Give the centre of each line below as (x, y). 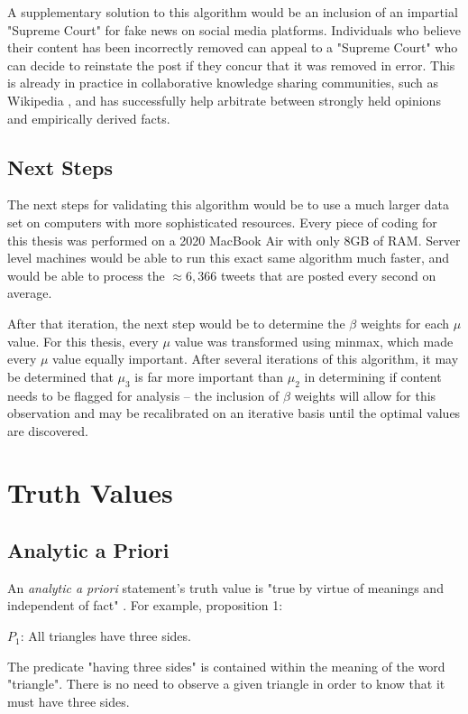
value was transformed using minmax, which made (314, 341)
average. (30, 293)
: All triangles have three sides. (106, 636)
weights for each (405, 323)
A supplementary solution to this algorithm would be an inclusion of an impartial (233, 12)
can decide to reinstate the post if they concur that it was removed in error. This (231, 65)
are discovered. (48, 430)
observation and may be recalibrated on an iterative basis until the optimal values (234, 413)
